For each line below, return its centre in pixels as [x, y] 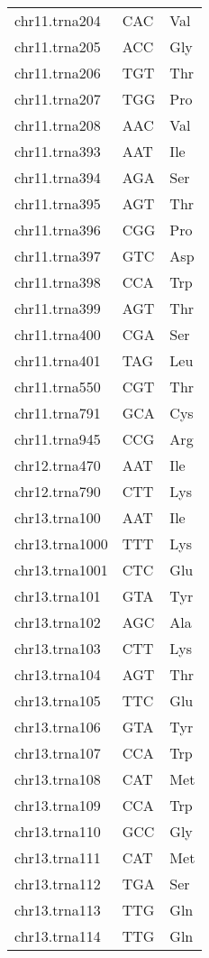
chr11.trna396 [58, 230]
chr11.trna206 [58, 73]
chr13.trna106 [58, 727]
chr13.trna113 [58, 910]
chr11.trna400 [58, 334]
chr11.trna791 [58, 413]
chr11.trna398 [58, 282]
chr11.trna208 [58, 125]
